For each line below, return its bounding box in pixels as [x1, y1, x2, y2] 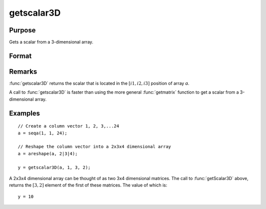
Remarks [9, 67, 37, 76]
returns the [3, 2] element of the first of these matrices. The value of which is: [9, 182, 167, 188]
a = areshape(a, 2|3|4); [18, 151, 78, 157]
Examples [9, 109, 40, 117]
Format [9, 52, 32, 60]
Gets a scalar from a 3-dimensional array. [9, 39, 94, 45]
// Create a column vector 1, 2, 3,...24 [18, 123, 119, 129]
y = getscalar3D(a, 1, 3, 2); [18, 164, 91, 170]
